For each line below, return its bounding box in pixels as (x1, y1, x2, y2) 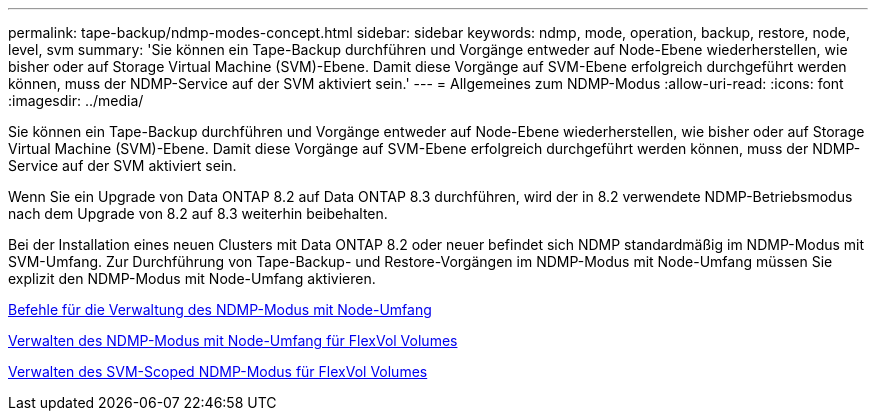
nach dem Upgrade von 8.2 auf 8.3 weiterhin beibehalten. (8, 205, 388, 222)
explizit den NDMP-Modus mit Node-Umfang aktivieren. (8, 270, 376, 287)
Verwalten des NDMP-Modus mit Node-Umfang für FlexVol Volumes (8, 332, 458, 349)
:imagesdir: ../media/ (8, 92, 144, 109)
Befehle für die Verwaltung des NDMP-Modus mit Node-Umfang (8, 301, 432, 318)
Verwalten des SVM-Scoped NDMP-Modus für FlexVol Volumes (8, 363, 428, 380)
